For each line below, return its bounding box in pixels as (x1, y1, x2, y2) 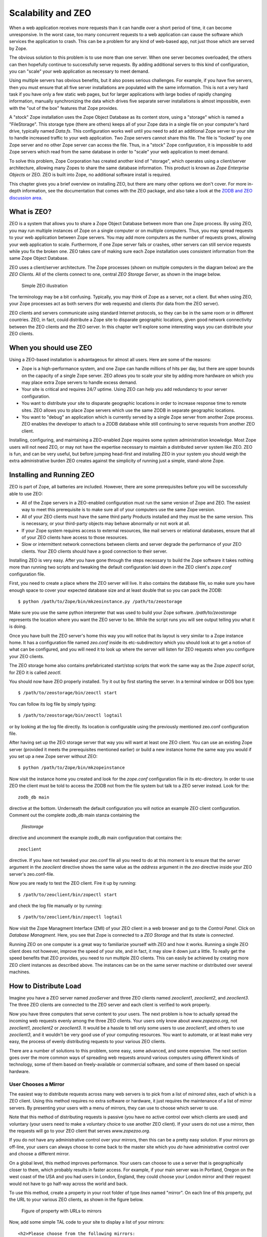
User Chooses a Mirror (9, 1081, 65, 1088)
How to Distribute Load (9, 982, 82, 990)
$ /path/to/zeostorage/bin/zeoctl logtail (18, 713, 123, 718)
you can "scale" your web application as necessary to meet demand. (9, 68, 150, 74)
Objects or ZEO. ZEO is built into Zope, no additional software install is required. (9, 172, 172, 178)
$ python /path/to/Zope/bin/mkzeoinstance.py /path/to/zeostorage (18, 599, 182, 605)
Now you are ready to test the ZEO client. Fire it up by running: (9, 880, 136, 886)
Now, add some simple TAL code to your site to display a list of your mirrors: (9, 1219, 165, 1225)
